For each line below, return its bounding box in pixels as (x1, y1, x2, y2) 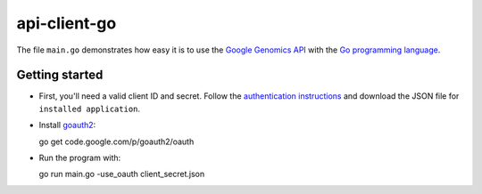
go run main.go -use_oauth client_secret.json (38, 169, 205, 180)
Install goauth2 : (38, 120, 96, 131)
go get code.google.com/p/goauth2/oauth (38, 136, 195, 147)
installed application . (38, 103, 141, 114)
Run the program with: (38, 152, 121, 164)
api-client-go (16, 13, 117, 33)
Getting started (16, 68, 104, 83)
